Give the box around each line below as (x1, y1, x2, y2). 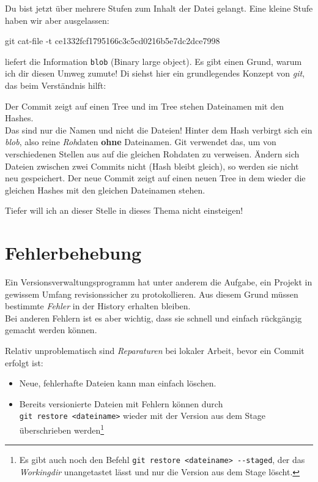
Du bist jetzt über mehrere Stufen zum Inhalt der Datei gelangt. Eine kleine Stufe (5, 2, 313, 14)
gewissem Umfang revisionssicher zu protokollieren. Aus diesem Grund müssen (5, 287, 298, 300)
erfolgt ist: (5, 356, 43, 369)
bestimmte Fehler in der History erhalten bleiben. (5, 299, 191, 312)
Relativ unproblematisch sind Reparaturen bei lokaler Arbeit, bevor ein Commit (5, 344, 305, 357)
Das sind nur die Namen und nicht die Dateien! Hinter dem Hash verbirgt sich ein (5, 123, 312, 136)
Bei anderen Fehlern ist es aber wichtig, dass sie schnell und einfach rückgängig (5, 311, 302, 324)
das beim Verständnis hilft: (5, 79, 106, 92)
